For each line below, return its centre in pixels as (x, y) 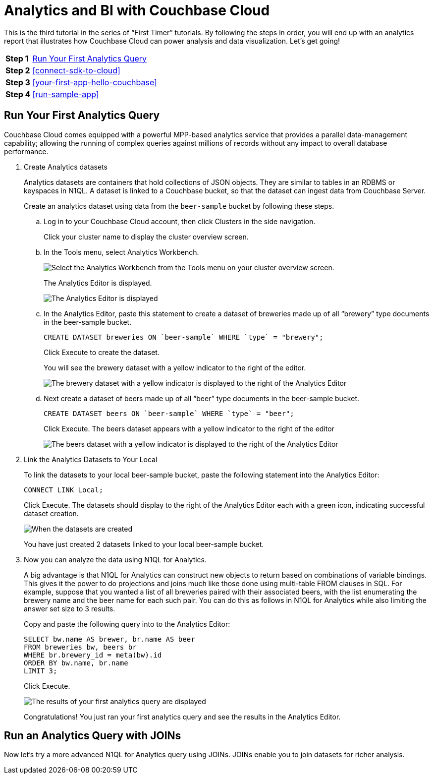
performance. (26, 151)
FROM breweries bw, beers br (80, 647)
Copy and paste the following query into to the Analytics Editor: (127, 624)
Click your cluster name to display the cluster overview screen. (146, 237)
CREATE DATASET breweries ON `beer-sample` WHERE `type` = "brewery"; (184, 337)
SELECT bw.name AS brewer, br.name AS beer (109, 639)
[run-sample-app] (66, 94)
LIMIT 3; (41, 671)
